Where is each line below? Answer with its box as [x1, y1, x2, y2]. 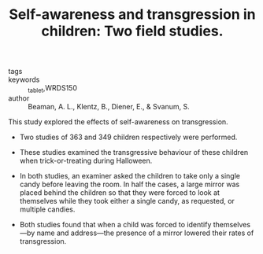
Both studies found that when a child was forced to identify [19, 219, 212, 229]
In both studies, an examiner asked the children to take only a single [19, 171, 240, 180]
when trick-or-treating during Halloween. [19, 156, 153, 165]
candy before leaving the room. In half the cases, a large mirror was [19, 179, 240, 189]
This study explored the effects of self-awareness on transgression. [8, 116, 228, 127]
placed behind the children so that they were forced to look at [19, 187, 220, 197]
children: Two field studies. [41, 22, 224, 40]
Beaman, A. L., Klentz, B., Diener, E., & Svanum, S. [28, 101, 191, 111]
